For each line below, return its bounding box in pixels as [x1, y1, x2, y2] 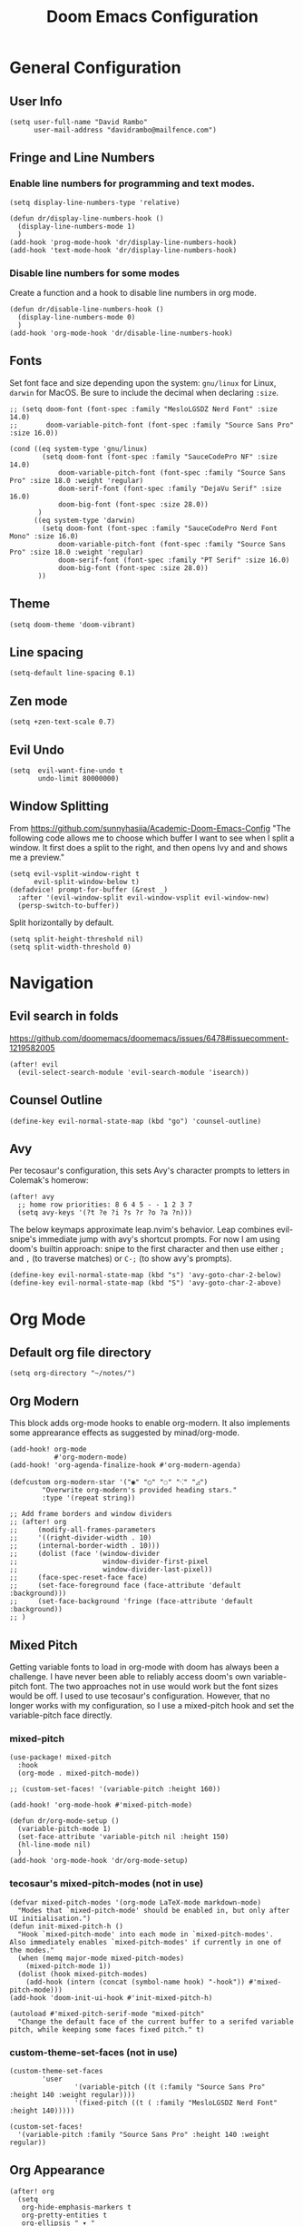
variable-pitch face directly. [9, 1709, 112, 1721]
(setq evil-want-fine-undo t [9, 766, 124, 775]
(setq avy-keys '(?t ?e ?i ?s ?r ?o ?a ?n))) [17, 1208, 193, 1217]
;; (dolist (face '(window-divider [9, 1550, 161, 1559]
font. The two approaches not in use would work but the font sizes [30, 1681, 279, 1692]
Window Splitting [9, 799, 109, 814]
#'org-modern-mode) [54, 1453, 128, 1463]
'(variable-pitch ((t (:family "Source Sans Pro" [73, 2083, 266, 2092]
